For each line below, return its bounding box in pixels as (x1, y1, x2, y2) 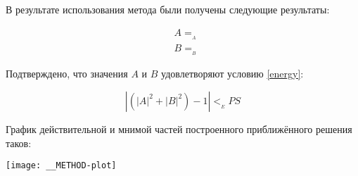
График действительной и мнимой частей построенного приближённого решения (6, 121, 352, 136)
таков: (6, 135, 32, 150)
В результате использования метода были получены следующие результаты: (6, 2, 330, 16)
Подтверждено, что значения (6, 66, 128, 81)
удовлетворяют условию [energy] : (161, 66, 304, 81)
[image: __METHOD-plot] (6, 161, 117, 171)
